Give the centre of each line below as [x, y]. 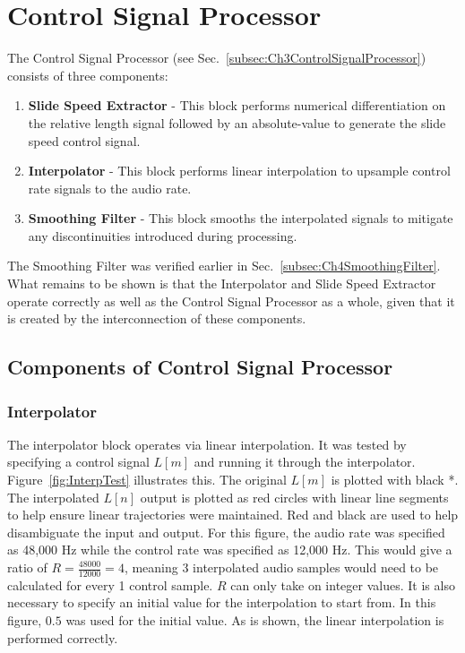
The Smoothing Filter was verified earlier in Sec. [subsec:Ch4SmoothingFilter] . [224, 266]
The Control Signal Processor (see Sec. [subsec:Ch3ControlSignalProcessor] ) [217, 58]
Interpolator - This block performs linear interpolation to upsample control [239, 171]
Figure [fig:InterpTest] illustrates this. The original [147, 480]
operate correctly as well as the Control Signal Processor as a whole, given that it [231, 301]
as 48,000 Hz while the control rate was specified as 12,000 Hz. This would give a [230, 550]
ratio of [27, 567]
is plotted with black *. [395, 480]
